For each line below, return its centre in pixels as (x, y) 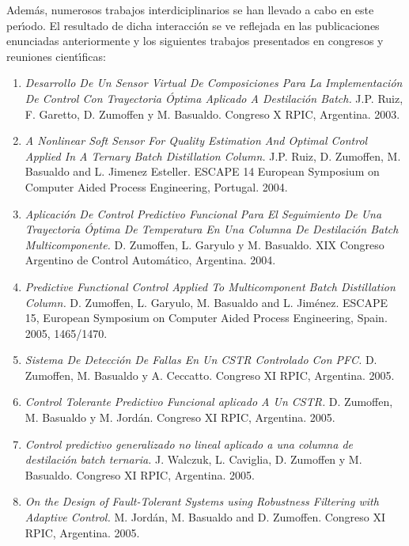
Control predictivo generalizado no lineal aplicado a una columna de (189, 444)
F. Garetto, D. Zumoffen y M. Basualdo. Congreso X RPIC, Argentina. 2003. (212, 114)
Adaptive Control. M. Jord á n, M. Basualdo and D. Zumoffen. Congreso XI (205, 517)
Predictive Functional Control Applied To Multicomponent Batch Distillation (210, 286)
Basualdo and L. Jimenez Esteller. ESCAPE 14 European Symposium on (202, 171)
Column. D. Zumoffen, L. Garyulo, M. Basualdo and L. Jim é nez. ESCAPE (206, 302)
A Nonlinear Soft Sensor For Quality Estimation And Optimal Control (196, 140)
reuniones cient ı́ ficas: (56, 56)
